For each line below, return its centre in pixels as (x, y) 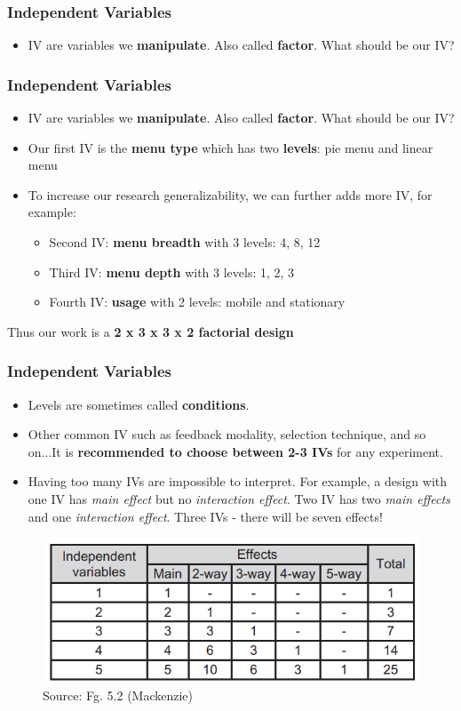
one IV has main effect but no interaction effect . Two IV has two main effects (239, 498)
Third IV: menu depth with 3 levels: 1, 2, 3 (172, 272)
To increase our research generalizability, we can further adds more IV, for (230, 194)
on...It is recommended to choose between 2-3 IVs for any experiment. (235, 451)
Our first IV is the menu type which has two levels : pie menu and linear (230, 147)
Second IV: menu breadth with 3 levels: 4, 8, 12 (185, 242)
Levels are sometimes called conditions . (139, 404)
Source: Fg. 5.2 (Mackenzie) (118, 695)
